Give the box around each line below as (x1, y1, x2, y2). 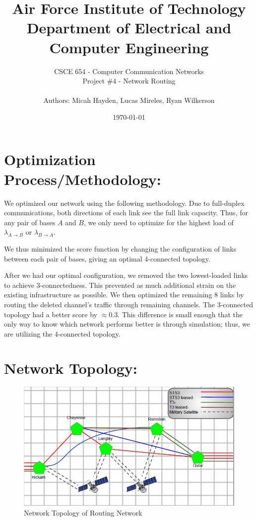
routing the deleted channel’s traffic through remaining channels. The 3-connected (4, 299, 253, 309)
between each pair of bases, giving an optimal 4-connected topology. (4, 253, 210, 263)
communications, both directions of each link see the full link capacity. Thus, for (4, 207, 248, 218)
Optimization (4, 149, 96, 170)
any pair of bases (4, 217, 56, 227)
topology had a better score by (4, 309, 97, 319)
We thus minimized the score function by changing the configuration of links (4, 243, 237, 254)
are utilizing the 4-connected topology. (4, 328, 121, 339)
